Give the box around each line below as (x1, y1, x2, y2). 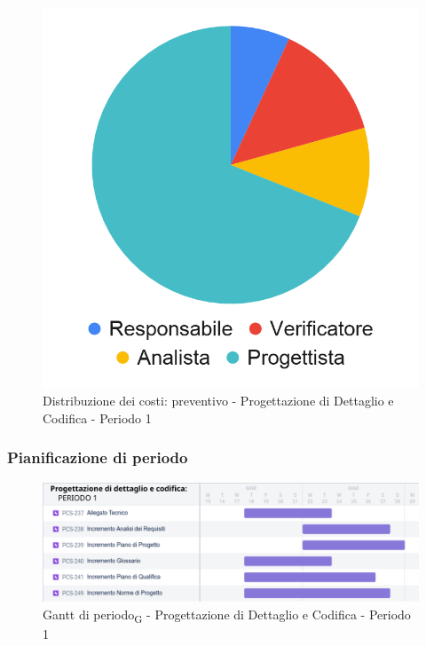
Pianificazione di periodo (7, 446, 188, 469)
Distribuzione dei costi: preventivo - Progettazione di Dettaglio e (43, 391, 394, 410)
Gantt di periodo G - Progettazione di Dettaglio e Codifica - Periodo (43, 604, 411, 626)
